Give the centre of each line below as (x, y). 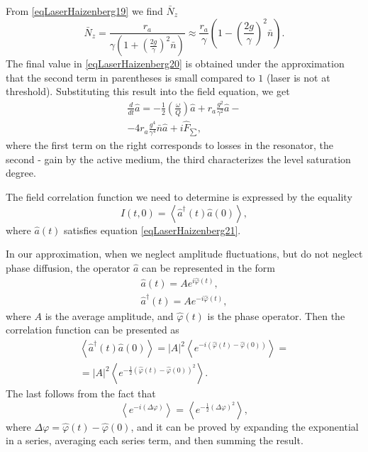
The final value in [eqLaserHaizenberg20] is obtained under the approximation (175, 64)
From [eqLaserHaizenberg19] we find (84, 11)
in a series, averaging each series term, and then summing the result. (155, 440)
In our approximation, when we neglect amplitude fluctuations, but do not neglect (184, 254)
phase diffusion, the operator (68, 267)
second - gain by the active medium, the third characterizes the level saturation (178, 159)
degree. (21, 173)
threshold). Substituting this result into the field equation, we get (148, 91)
